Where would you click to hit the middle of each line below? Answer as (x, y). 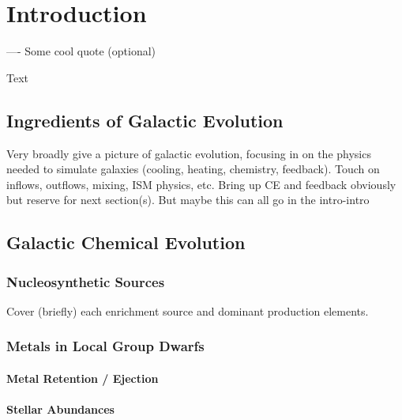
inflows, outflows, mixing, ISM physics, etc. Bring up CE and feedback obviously (201, 184)
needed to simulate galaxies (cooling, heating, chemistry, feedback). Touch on (193, 169)
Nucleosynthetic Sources (86, 281)
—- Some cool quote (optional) (81, 51)
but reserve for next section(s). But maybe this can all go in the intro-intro (188, 200)
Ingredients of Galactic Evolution (145, 120)
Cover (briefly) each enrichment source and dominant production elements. (188, 310)
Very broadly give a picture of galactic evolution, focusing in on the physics (189, 153)
